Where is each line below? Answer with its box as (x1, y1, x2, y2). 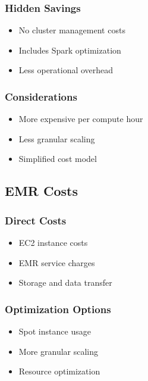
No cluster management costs (18, 24, 125, 36)
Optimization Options (5, 301, 111, 316)
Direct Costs (5, 213, 67, 227)
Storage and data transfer (18, 276, 112, 289)
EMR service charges (18, 256, 95, 268)
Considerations (5, 89, 77, 104)
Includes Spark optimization (18, 43, 121, 56)
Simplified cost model (18, 152, 97, 165)
